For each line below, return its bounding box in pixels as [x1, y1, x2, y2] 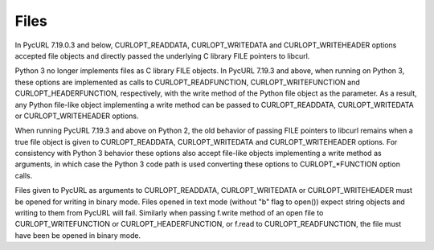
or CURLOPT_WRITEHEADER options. [14, 111, 140, 121]
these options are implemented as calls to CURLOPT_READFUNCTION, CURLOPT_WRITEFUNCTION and [14, 77, 361, 87]
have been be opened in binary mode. [14, 230, 141, 240]
